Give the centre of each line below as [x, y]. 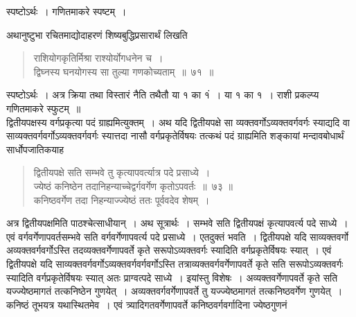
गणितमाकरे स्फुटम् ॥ [44, 108]
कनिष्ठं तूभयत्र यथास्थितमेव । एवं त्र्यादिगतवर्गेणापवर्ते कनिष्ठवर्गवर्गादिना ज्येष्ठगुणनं [147, 304]
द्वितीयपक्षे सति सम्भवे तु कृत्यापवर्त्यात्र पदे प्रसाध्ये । [122, 172]
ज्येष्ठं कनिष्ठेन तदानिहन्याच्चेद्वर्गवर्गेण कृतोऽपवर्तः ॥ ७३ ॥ [133, 186]
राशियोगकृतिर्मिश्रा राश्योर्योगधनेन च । [98, 58]
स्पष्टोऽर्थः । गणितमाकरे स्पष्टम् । [66, 11]
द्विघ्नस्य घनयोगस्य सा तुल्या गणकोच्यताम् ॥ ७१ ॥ [124, 71]
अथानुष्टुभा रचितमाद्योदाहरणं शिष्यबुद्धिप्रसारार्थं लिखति [97, 34]
